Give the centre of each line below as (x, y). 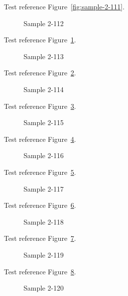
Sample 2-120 (44, 288)
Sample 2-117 (44, 188)
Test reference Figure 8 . (40, 271)
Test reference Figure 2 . (40, 73)
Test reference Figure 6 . (40, 205)
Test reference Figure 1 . (40, 40)
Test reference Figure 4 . (40, 139)
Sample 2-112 (44, 23)
